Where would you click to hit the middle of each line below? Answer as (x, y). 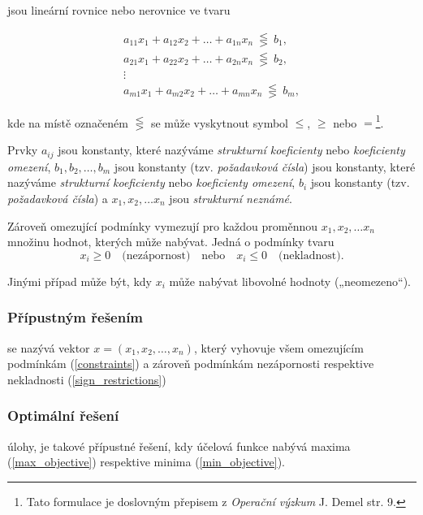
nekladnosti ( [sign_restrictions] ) (87, 379)
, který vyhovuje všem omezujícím (278, 347)
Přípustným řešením (76, 317)
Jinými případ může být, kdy (80, 281)
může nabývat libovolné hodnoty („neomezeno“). (290, 281)
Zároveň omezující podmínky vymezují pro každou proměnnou (163, 225)
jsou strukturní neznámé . (231, 199)
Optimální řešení (63, 415)
